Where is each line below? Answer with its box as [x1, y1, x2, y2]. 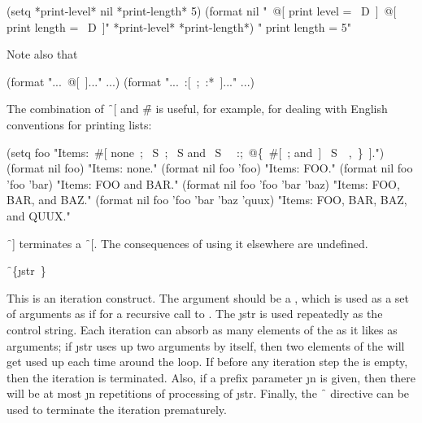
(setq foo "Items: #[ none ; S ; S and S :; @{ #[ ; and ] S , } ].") [7, 143, 385, 160]
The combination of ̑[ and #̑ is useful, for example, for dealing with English [7, 100, 388, 117]
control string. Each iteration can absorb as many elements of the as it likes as [7, 321, 398, 338]
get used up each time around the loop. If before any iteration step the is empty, [7, 353, 408, 370]
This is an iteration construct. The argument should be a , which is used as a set [7, 289, 409, 306]
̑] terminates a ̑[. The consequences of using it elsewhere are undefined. [7, 234, 368, 251]
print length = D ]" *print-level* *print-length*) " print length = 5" [7, 18, 352, 35]
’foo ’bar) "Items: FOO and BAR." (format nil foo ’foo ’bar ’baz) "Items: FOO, [7, 175, 400, 192]
